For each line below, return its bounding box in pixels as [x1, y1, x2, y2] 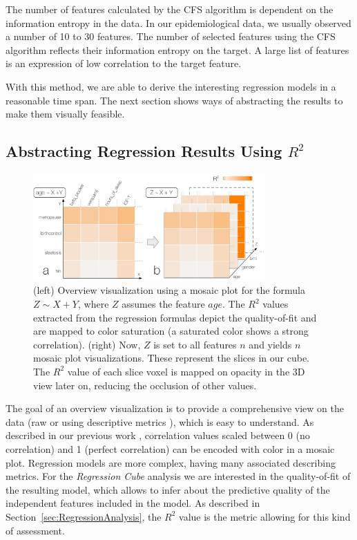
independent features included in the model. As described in [6, 496, 260, 510]
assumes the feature [122, 297, 205, 311]
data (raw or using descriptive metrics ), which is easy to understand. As [6, 414, 314, 429]
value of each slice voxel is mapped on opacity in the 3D [67, 364, 305, 378]
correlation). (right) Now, [33, 337, 141, 351]
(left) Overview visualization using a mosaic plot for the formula [33, 283, 305, 297]
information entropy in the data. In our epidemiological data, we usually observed [6, 15, 351, 30]
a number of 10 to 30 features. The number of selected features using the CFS [6, 29, 336, 44]
